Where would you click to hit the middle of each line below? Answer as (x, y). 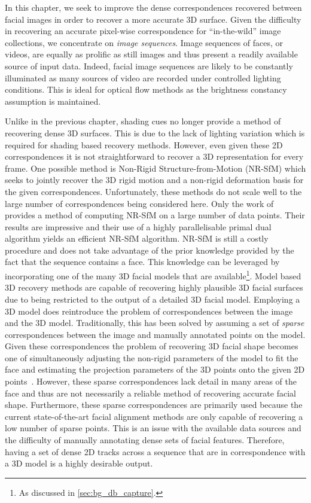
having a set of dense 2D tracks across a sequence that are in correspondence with (155, 451)
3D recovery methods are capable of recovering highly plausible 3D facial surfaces (154, 287)
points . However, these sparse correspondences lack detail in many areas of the (151, 381)
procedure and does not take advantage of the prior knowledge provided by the (150, 250)
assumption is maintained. (53, 101)
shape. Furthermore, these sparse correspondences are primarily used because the (154, 405)
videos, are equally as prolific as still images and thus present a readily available (151, 54)
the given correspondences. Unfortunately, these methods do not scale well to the (153, 191)
